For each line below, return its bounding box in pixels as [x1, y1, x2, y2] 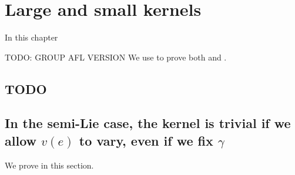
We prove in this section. [5, 159, 94, 171]
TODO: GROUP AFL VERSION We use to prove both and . [5, 51, 227, 63]
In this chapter [5, 31, 58, 43]
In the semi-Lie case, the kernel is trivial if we [5, 114, 291, 132]
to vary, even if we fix [79, 131, 213, 149]
